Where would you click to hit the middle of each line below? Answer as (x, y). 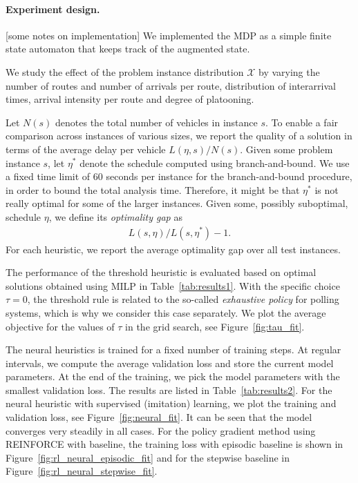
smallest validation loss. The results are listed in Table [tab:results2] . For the (169, 390)
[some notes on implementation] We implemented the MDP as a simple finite (169, 35)
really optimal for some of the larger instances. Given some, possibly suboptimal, (177, 203)
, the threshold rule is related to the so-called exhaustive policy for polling (183, 299)
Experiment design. (53, 9)
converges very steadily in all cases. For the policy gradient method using (161, 430)
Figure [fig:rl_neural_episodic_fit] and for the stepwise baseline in (148, 457)
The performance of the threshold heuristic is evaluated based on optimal (161, 272)
